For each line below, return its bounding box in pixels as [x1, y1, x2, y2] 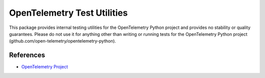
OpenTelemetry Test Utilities [9, 7, 128, 18]
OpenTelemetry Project [21, 64, 68, 70]
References [9, 51, 45, 59]
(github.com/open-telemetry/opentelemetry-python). [9, 38, 116, 44]
